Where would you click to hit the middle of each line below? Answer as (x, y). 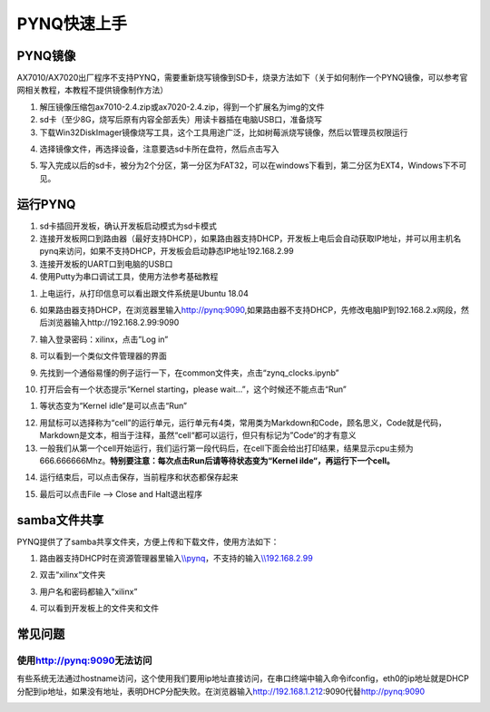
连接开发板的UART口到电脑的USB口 (106, 264)
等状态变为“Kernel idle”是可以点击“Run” (113, 406)
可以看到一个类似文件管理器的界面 (103, 356)
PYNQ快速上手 (72, 24)
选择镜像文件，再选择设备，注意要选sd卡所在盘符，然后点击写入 (159, 149)
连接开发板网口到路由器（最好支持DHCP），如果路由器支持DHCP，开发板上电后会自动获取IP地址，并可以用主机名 (250, 239)
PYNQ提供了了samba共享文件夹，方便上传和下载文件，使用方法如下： (148, 541)
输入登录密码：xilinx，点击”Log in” (104, 339)
